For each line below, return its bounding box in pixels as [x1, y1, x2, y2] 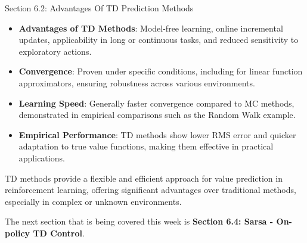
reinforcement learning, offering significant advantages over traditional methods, [5, 183, 296, 196]
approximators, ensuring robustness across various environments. [18, 76, 255, 89]
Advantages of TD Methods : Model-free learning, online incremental [18, 21, 283, 34]
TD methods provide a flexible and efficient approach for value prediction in [5, 172, 283, 184]
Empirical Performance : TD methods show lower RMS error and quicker [18, 128, 296, 141]
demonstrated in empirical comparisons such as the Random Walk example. [18, 108, 296, 121]
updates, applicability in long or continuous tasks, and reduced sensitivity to [18, 33, 299, 46]
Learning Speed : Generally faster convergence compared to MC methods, [18, 96, 294, 109]
